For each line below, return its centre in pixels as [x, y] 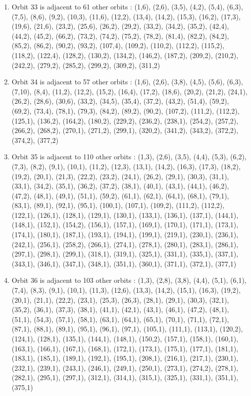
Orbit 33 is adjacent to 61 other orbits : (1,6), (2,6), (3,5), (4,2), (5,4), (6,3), [127, 6]
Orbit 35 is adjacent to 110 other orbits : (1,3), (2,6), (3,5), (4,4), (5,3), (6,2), [129, 157]
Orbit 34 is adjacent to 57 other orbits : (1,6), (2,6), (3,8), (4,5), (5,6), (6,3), [127, 82]
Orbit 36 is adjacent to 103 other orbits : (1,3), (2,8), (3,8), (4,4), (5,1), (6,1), [129, 280]
